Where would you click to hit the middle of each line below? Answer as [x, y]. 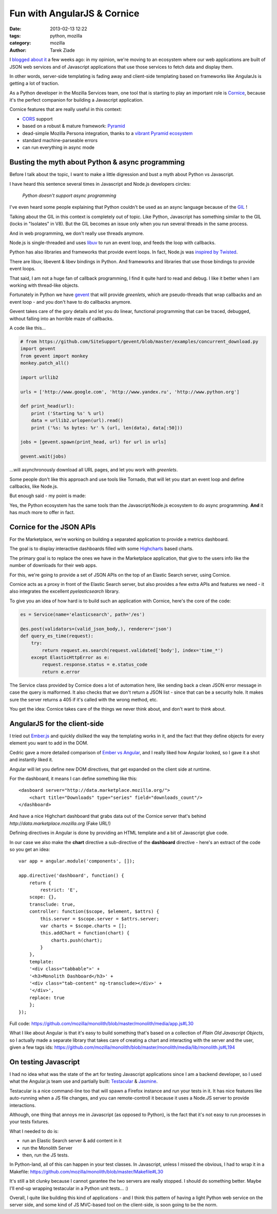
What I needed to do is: [34, 1131]
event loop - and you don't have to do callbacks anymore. [71, 302]
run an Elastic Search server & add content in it [72, 1141]
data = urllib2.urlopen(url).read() [77, 420]
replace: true [47, 997]
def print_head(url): [47, 406]
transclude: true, [52, 904]
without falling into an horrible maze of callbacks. [62, 319]
